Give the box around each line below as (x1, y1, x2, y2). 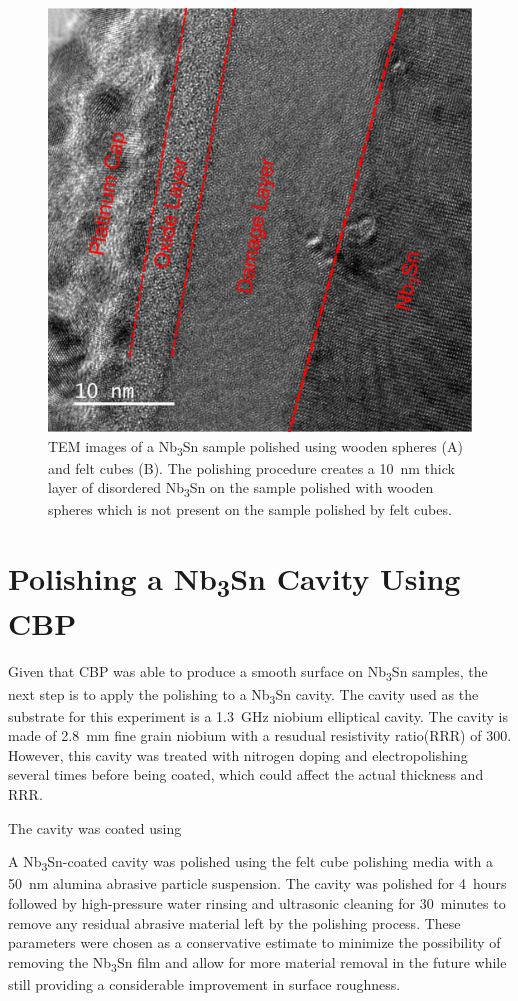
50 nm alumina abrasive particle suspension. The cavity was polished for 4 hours (8, 873, 507, 894)
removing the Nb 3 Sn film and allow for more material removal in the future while (8, 951, 507, 975)
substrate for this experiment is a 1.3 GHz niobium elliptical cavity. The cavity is (8, 705, 508, 726)
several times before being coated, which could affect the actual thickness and (8, 764, 484, 785)
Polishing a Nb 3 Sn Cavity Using (8, 558, 461, 604)
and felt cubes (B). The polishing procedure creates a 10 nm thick (48, 457, 455, 478)
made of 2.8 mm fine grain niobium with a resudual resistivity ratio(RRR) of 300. (8, 725, 512, 746)
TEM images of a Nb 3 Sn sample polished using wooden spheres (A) (48, 435, 463, 459)
